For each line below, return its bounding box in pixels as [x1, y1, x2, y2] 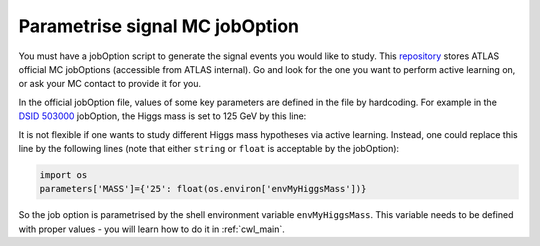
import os [39, 169, 88, 180]
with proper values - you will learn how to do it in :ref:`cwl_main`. [18, 223, 285, 235]
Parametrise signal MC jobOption [18, 15, 300, 37]
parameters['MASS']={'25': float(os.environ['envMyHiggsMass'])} [39, 183, 367, 195]
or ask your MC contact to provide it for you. [18, 78, 202, 90]
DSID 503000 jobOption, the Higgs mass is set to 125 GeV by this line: [18, 110, 307, 122]
